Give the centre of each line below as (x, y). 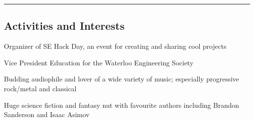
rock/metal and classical (40, 88)
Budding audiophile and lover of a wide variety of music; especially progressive (122, 79)
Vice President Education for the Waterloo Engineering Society (99, 62)
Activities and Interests (64, 26)
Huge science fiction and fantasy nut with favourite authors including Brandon (122, 105)
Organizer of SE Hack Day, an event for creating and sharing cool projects (115, 46)
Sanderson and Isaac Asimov (47, 114)
